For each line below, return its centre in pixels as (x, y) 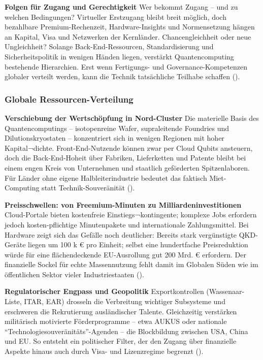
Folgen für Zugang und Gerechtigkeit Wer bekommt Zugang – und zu (121, 7)
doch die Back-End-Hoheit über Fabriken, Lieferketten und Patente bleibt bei (125, 158)
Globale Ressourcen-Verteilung (69, 99)
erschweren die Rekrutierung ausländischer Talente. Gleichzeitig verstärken (121, 311)
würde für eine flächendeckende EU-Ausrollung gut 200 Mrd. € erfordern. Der (125, 254)
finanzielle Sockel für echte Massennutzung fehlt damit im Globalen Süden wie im (131, 264)
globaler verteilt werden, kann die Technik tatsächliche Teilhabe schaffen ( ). (122, 76)
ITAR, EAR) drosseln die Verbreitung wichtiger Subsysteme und (125, 301)
